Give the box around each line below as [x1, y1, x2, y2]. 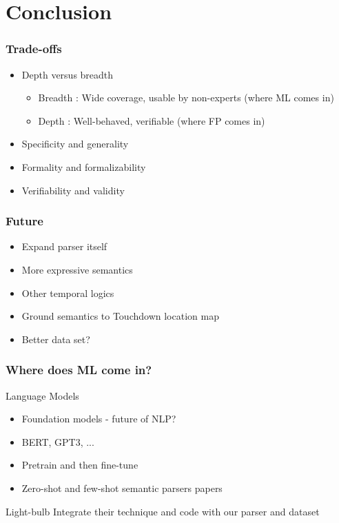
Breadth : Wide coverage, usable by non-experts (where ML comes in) [38, 90, 334, 105]
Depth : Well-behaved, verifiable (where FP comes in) [38, 113, 265, 127]
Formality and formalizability [21, 159, 146, 174]
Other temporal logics [21, 285, 114, 300]
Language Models [6, 388, 79, 402]
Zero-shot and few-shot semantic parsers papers [21, 480, 223, 495]
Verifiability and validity [21, 183, 125, 197]
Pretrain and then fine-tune [21, 458, 138, 472]
